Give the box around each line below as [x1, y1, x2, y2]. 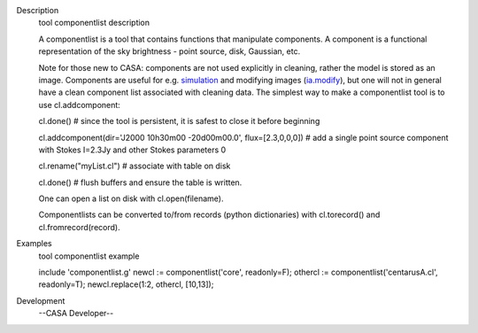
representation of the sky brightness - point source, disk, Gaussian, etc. [38, 46, 301, 57]
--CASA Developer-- [38, 308, 114, 319]
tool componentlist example [38, 251, 140, 261]
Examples [16, 238, 52, 249]
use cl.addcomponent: [38, 99, 121, 110]
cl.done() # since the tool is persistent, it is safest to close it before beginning [38, 116, 320, 127]
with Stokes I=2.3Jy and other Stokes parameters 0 [38, 144, 227, 155]
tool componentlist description [38, 18, 150, 28]
